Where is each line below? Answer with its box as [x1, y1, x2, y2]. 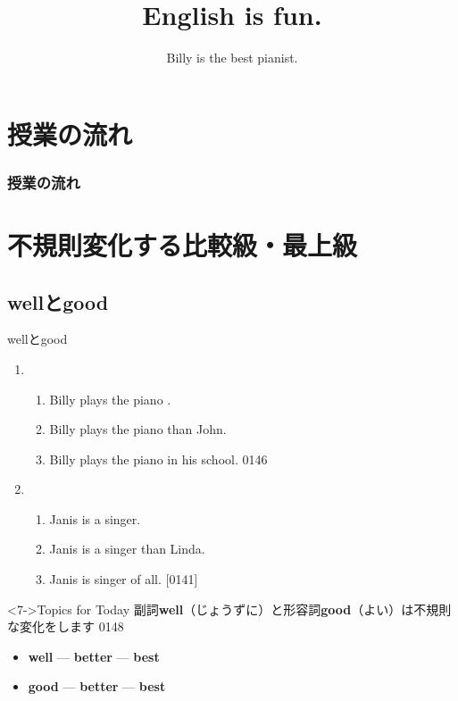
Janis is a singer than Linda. [49, 539, 205, 558]
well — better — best [28, 647, 160, 665]
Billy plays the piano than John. [49, 420, 227, 438]
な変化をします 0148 [7, 617, 124, 636]
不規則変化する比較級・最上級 [7, 226, 358, 263]
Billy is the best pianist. [166, 48, 298, 67]
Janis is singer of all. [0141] [49, 570, 198, 588]
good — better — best [28, 677, 166, 696]
